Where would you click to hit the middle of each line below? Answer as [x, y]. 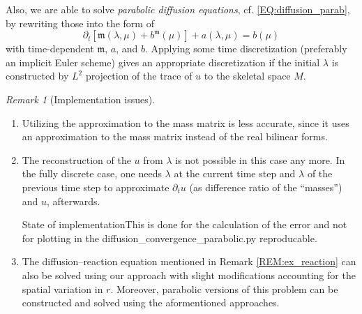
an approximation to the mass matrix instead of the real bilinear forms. [175, 136]
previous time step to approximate [96, 187]
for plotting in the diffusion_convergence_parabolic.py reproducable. [169, 238]
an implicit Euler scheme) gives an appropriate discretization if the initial [163, 62]
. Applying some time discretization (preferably [246, 48]
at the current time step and [235, 173]
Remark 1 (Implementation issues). [81, 99]
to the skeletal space [247, 76]
